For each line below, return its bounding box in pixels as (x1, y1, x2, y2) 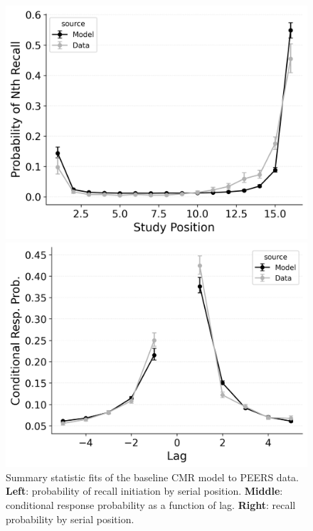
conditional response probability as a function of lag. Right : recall (6, 498, 296, 513)
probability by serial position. (6, 511, 134, 526)
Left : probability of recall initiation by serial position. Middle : (6, 483, 283, 498)
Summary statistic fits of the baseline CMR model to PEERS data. (6, 469, 299, 484)
